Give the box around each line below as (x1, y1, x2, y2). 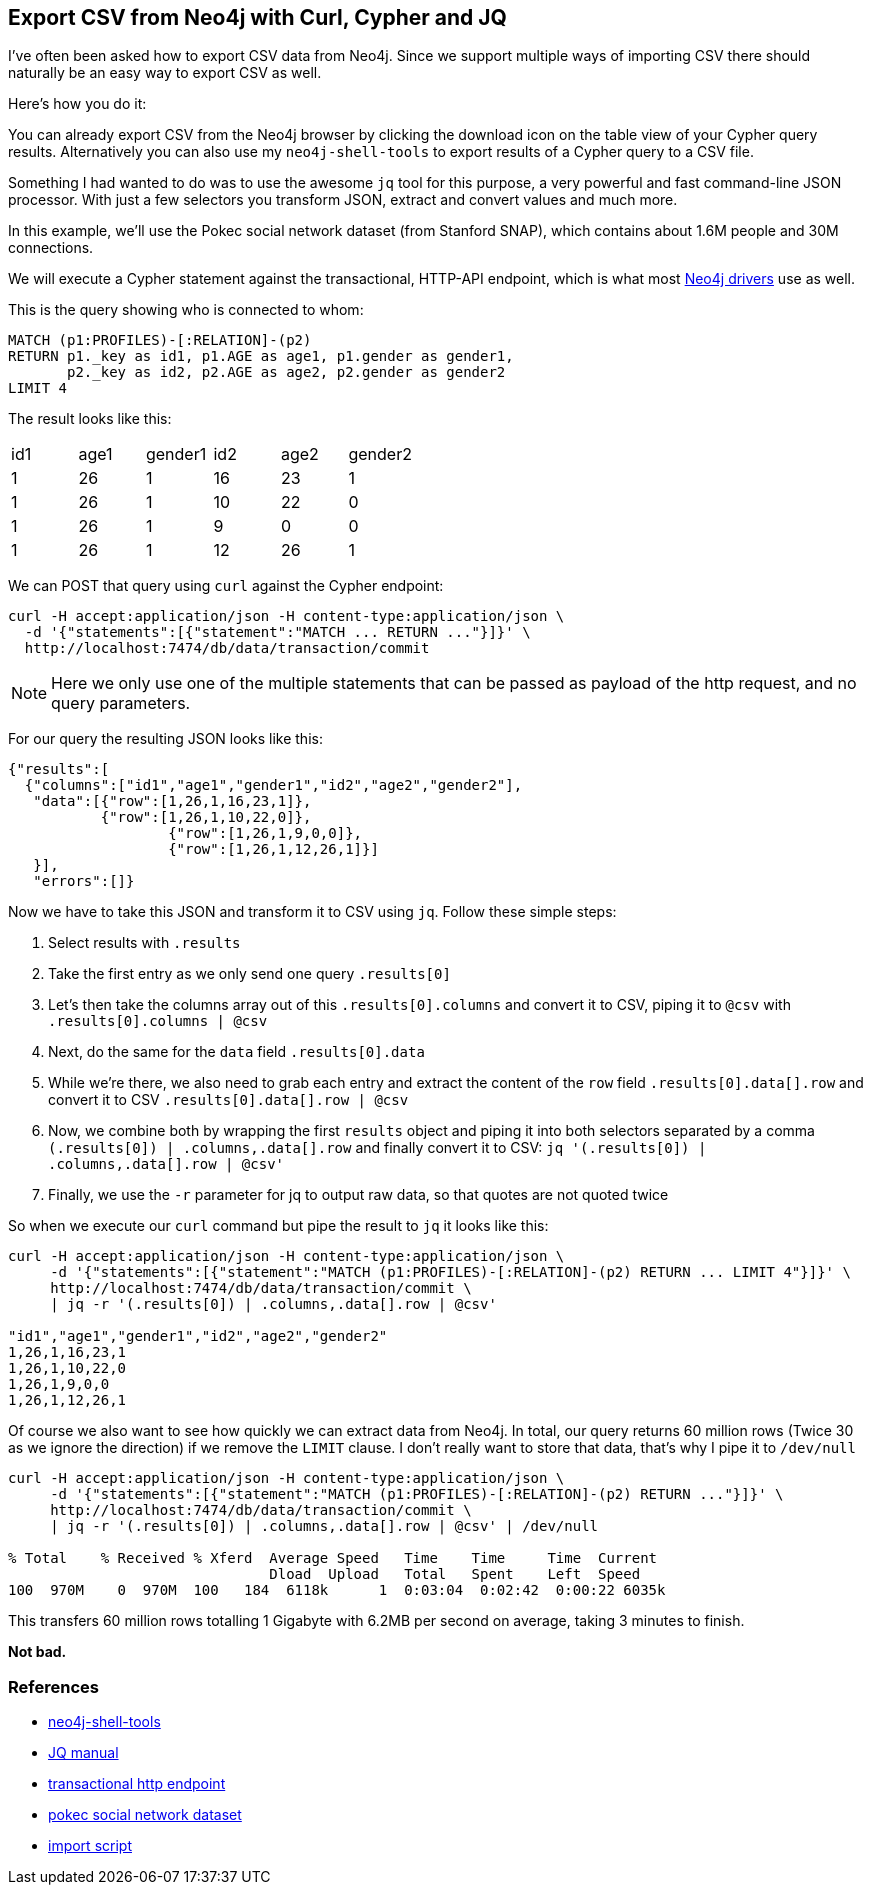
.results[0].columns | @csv (48, 1013, 268, 1030)
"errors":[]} (33, 873, 135, 890)
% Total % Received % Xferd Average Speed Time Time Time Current (8, 1550, 658, 1567)
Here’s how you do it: (8, 95, 147, 113)
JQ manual (48, 1744, 119, 1762)
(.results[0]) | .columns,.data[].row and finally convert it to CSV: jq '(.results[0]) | (48, 1139, 707, 1157)
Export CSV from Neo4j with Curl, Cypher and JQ (8, 5, 507, 30)
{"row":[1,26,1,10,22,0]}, (100, 809, 312, 826)
